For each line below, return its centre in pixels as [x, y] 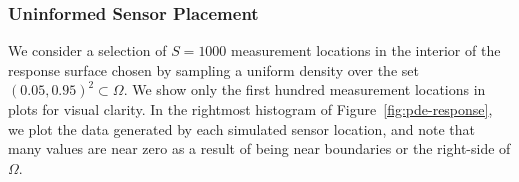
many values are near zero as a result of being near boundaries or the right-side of [259, 148]
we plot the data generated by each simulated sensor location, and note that [241, 128]
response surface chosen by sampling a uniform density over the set [213, 69]
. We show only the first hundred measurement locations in [304, 89]
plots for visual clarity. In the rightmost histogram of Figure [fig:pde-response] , [250, 109]
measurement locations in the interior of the [366, 50]
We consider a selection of [87, 50]
